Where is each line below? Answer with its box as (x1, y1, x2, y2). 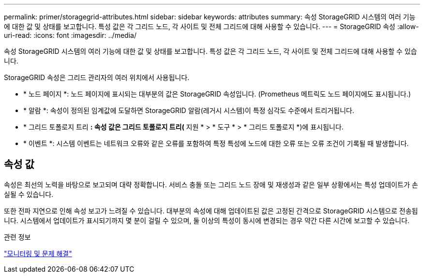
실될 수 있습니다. (4, 190, 54, 198)
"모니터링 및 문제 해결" (4, 249, 72, 258)
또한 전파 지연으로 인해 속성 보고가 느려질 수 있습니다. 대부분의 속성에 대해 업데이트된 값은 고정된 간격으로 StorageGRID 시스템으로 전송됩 (4, 206, 418, 215)
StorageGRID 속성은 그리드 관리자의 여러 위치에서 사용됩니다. (4, 73, 190, 81)
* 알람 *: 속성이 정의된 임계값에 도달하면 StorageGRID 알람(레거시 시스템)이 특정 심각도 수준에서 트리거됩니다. (23, 106, 354, 114)
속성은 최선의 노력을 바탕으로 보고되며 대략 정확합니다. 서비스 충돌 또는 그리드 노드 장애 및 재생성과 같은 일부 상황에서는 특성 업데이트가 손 (4, 180, 418, 189)
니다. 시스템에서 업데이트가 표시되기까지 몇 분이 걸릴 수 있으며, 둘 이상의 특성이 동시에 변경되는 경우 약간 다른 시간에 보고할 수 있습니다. (4, 216, 409, 225)
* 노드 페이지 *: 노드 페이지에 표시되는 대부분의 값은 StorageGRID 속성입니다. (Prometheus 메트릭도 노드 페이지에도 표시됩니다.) (23, 90, 411, 98)
